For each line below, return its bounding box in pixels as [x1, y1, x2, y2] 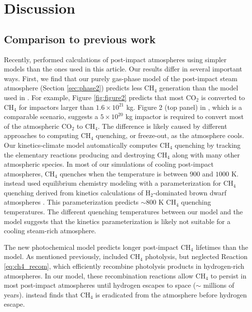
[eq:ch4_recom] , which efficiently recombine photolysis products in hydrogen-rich [4, 261, 245, 271]
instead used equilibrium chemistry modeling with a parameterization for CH [4, 178, 234, 188]
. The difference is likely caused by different [98, 121, 227, 131]
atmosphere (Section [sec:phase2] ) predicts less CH [4, 83, 154, 93]
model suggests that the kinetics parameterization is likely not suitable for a [4, 216, 231, 226]
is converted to [201, 92, 245, 102]
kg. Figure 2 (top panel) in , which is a [126, 102, 242, 112]
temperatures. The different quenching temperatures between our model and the [4, 207, 243, 217]
